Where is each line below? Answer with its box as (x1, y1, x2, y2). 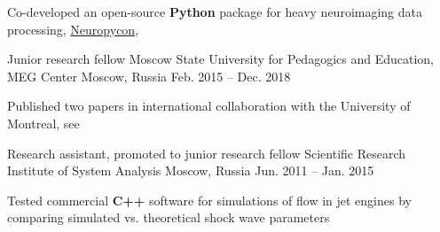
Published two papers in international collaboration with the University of (7, 97, 411, 115)
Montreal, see (7, 113, 80, 132)
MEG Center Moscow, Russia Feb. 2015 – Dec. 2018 (7, 66, 291, 85)
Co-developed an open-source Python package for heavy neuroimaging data (7, 3, 423, 20)
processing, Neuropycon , (7, 19, 139, 38)
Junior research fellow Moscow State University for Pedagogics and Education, (7, 50, 434, 68)
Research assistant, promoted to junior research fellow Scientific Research (7, 143, 406, 162)
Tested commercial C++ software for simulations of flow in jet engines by (7, 190, 412, 209)
